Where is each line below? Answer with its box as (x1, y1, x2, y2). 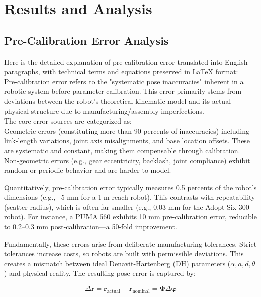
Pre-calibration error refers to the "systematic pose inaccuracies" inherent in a (4, 76, 244, 86)
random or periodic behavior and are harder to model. (4, 165, 171, 175)
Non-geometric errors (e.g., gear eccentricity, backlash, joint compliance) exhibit (4, 155, 250, 165)
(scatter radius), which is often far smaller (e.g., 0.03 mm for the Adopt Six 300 (4, 201, 249, 212)
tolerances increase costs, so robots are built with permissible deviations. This (4, 248, 244, 259)
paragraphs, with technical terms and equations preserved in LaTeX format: (4, 66, 238, 77)
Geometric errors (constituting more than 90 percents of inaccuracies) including (4, 125, 249, 136)
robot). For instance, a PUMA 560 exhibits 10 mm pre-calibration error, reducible (4, 211, 257, 222)
